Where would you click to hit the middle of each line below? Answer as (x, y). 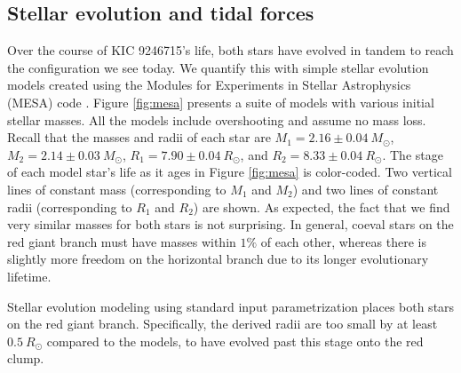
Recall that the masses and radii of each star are (139, 137)
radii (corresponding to (70, 206)
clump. (26, 358)
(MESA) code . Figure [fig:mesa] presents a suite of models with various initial (221, 102)
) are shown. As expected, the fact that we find (322, 206)
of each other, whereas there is (343, 241)
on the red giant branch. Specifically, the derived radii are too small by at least (223, 324)
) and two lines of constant (366, 189)
